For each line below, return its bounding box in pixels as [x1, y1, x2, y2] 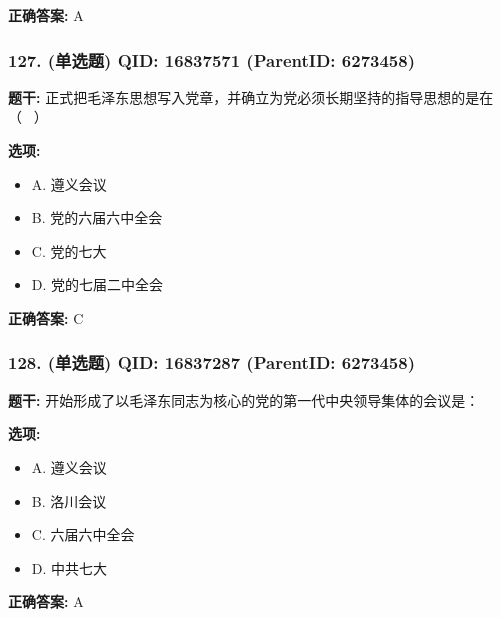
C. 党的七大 [31, 240, 107, 261]
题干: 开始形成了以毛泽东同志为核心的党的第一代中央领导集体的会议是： [8, 389, 480, 410]
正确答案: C [8, 307, 84, 328]
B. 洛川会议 [31, 490, 107, 511]
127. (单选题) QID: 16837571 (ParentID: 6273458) [8, 47, 415, 72]
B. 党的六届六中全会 [31, 207, 163, 228]
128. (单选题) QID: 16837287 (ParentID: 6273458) [8, 350, 415, 375]
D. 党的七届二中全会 [31, 274, 164, 295]
